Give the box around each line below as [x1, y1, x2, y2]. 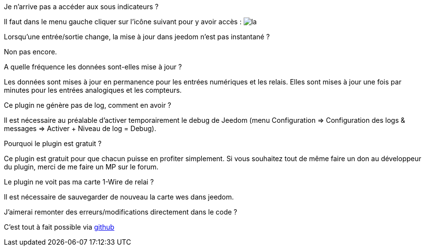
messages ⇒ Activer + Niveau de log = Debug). [4, 124, 157, 133]
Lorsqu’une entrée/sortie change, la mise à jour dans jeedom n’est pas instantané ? [4, 33, 270, 41]
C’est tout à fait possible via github [4, 223, 115, 231]
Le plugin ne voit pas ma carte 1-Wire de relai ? [4, 178, 154, 186]
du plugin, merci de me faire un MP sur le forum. [4, 163, 159, 171]
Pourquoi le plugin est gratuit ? [4, 139, 102, 148]
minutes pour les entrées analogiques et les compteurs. [4, 86, 182, 94]
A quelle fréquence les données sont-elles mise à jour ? [4, 63, 182, 71]
